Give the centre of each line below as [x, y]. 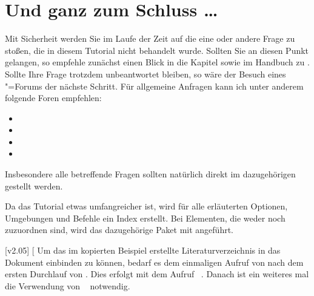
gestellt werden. [34, 186]
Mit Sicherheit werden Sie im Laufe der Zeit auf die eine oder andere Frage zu [150, 38]
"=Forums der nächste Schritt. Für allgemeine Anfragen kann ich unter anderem [154, 86]
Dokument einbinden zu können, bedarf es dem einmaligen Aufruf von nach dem [154, 262]
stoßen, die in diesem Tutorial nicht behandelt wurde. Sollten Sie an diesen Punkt [157, 50]
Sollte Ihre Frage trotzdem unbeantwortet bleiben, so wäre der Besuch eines [145, 74]
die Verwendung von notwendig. [68, 285]
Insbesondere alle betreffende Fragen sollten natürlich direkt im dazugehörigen [150, 174]
